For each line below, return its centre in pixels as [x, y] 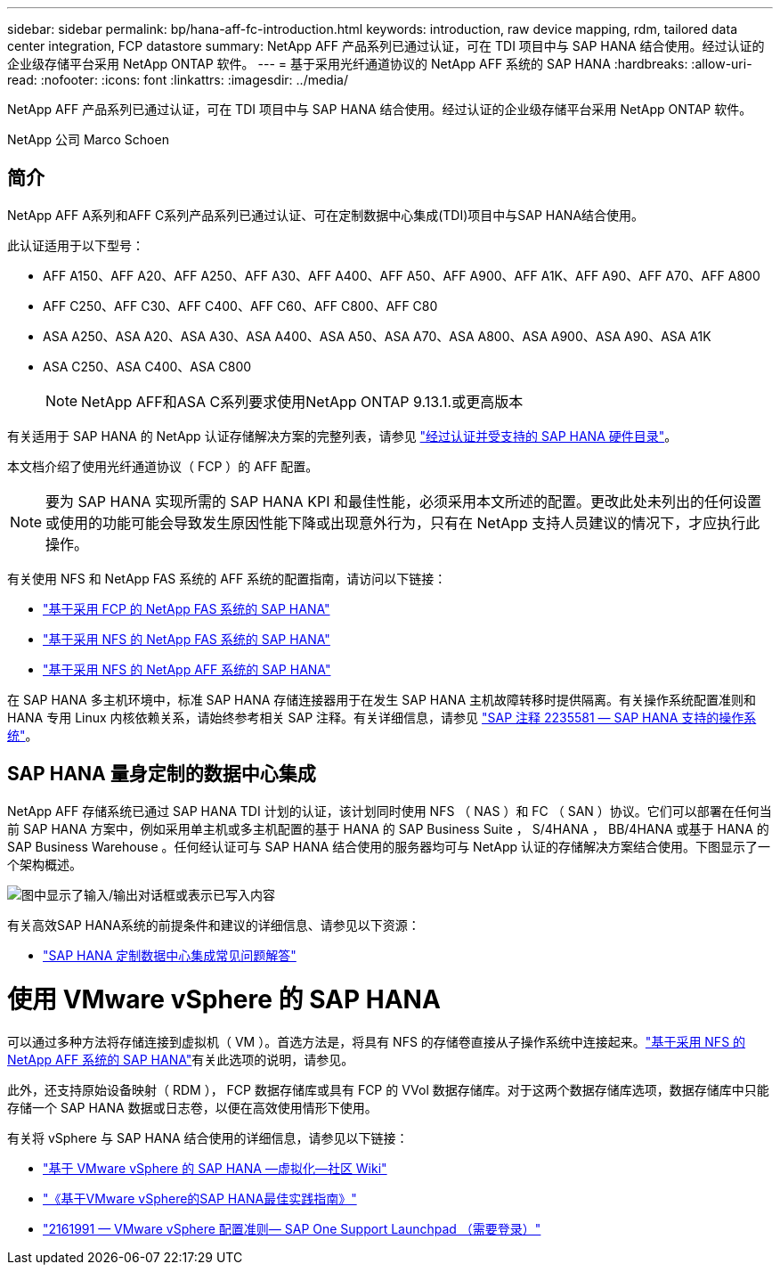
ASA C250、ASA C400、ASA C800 [147, 366]
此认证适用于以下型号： [76, 245]
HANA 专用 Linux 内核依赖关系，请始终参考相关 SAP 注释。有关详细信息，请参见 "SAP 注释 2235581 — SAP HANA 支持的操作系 [382, 717]
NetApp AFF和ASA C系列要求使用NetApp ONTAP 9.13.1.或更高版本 [302, 401]
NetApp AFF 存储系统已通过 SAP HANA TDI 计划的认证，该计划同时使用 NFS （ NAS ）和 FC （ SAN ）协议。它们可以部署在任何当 [390, 811]
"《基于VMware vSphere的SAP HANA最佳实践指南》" [200, 1199]
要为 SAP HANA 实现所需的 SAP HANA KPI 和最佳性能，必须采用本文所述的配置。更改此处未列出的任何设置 [403, 501]
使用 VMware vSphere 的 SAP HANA [224, 1000]
